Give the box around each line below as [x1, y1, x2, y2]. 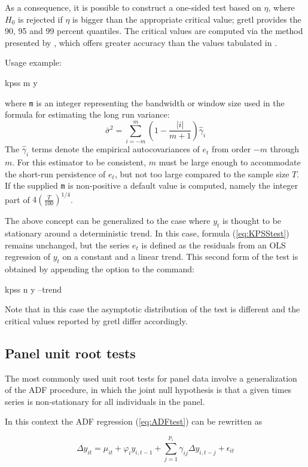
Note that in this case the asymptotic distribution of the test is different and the [5, 303, 300, 315]
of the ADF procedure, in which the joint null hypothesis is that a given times [5, 383, 292, 396]
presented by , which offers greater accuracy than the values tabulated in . [5, 36, 277, 48]
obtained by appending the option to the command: [5, 263, 194, 275]
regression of [5, 250, 51, 263]
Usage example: [5, 56, 62, 69]
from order [212, 143, 251, 155]
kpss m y [5, 76, 38, 88]
